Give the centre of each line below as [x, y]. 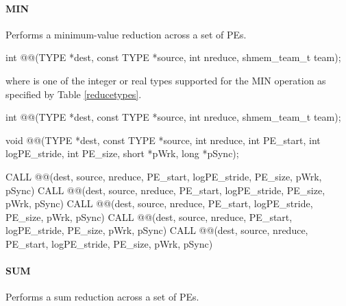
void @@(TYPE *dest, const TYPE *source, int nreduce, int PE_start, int [163, 140]
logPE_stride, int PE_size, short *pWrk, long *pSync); [122, 153]
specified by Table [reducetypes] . [74, 94]
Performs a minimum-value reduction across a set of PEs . [126, 34]
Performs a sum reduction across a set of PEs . [102, 297]
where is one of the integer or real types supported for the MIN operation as [166, 80]
